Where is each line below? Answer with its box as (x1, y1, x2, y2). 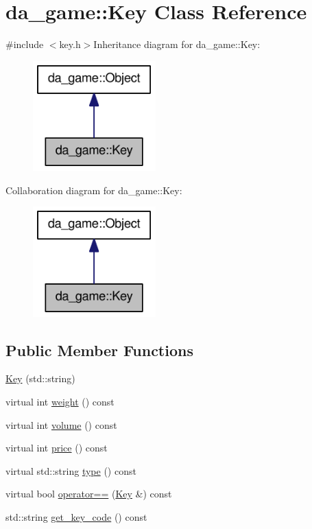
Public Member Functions (5, 339, 193, 360)
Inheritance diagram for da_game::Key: (93, 37, 261, 51)
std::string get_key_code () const (5, 509, 147, 524)
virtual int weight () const (5, 394, 115, 408)
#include (5, 37, 44, 51)
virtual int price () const (5, 440, 108, 455)
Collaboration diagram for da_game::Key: (5, 183, 182, 197)
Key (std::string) (5, 371, 75, 386)
